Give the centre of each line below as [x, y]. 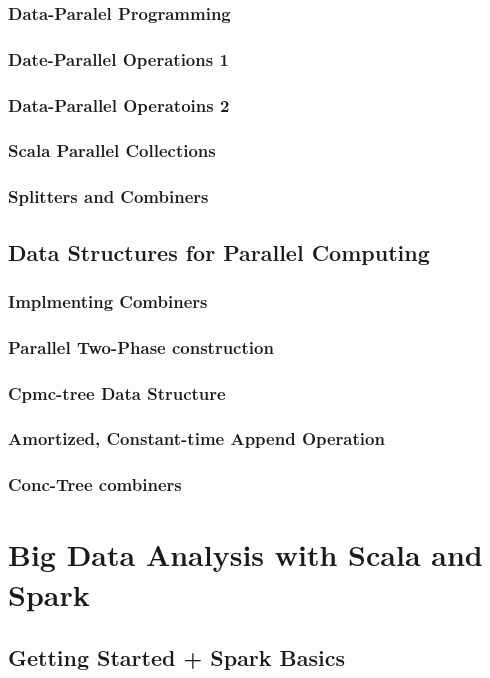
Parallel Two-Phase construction [141, 346]
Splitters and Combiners [108, 196]
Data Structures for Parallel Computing [219, 251]
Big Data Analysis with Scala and [245, 554]
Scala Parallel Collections [112, 150]
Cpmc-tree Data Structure [117, 392]
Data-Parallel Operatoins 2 [119, 104]
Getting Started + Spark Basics [177, 657]
